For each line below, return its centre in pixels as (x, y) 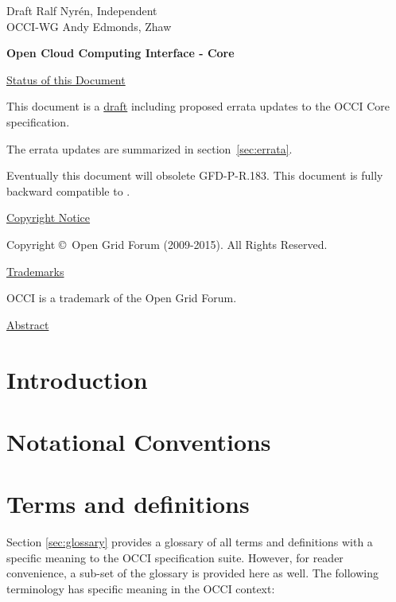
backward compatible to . (68, 190)
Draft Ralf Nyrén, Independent (82, 10)
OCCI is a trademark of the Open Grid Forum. (122, 298)
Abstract (28, 324)
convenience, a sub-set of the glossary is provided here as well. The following (192, 573)
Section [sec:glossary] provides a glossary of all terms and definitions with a (190, 542)
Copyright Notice (49, 217)
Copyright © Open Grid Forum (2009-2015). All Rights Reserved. (167, 244)
